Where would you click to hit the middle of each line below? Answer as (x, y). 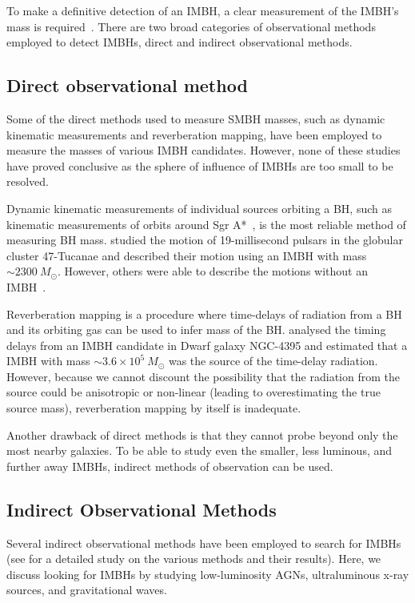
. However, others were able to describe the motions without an (212, 271)
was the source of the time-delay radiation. (273, 361)
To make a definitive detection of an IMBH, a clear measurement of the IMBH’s (203, 10)
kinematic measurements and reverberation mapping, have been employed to (194, 134)
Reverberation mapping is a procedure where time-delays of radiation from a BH (204, 314)
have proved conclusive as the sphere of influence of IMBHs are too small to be (200, 165)
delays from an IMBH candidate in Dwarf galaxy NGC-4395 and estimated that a (207, 345)
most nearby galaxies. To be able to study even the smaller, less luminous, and (200, 450)
